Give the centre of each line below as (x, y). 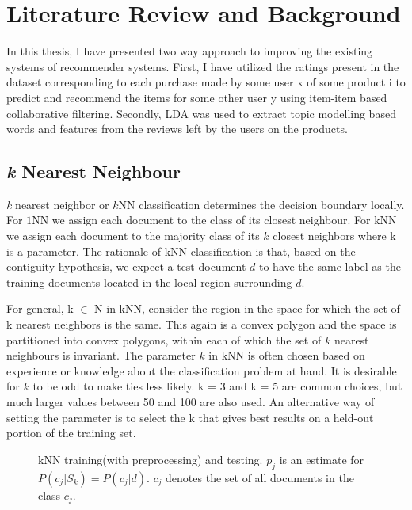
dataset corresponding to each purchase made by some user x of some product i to (206, 82)
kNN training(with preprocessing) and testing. (151, 459)
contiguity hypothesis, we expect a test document (126, 266)
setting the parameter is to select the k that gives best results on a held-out (190, 417)
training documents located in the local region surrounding (149, 282)
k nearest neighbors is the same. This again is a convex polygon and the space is (202, 324)
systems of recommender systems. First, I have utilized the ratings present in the (203, 66)
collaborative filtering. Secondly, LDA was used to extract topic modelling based (201, 113)
